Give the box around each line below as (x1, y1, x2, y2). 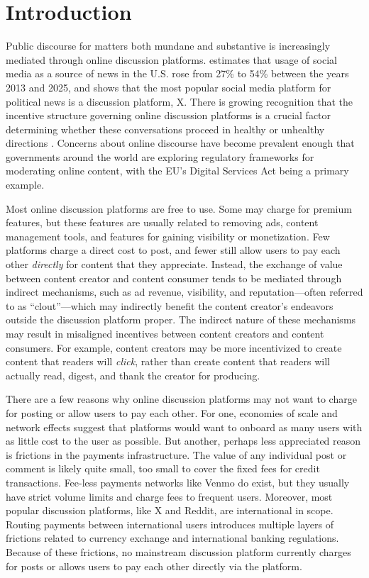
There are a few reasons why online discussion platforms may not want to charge (6, 391, 357, 406)
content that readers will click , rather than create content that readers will (6, 354, 330, 369)
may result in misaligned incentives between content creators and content (6, 326, 324, 340)
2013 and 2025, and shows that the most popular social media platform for (6, 79, 331, 94)
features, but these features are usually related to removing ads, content (6, 215, 319, 230)
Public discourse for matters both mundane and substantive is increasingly (6, 38, 331, 53)
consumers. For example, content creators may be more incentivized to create (6, 340, 342, 355)
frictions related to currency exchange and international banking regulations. (6, 530, 339, 545)
